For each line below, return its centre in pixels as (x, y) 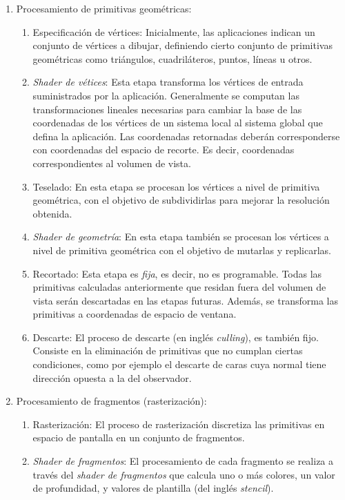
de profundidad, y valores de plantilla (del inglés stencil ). (153, 488)
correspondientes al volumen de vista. (112, 163)
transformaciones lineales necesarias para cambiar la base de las (167, 109)
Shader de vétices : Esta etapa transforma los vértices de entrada (168, 82)
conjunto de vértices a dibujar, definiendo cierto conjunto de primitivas (183, 45)
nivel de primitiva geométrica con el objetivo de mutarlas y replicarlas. (182, 250)
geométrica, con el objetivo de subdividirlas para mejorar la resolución (181, 200)
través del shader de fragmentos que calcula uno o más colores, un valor (184, 474)
